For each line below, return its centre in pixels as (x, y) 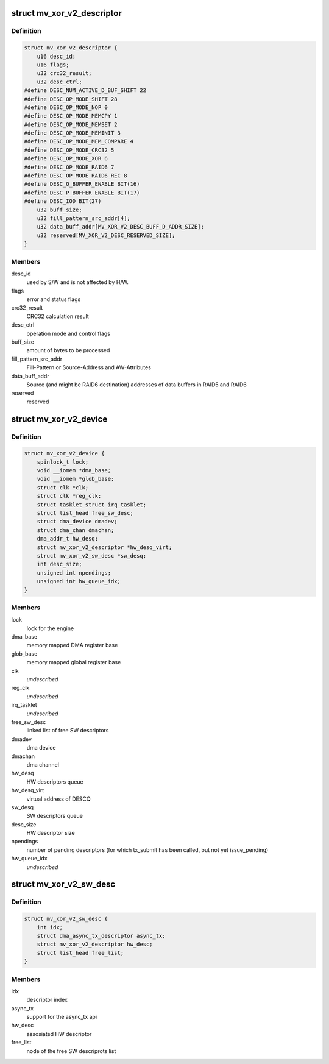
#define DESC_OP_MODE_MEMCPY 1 (71, 116)
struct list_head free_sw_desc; (85, 513)
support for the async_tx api (62, 1017)
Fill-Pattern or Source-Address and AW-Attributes (89, 367)
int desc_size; (59, 564)
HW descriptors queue (55, 782)
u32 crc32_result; (64, 73)
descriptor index (47, 1000)
